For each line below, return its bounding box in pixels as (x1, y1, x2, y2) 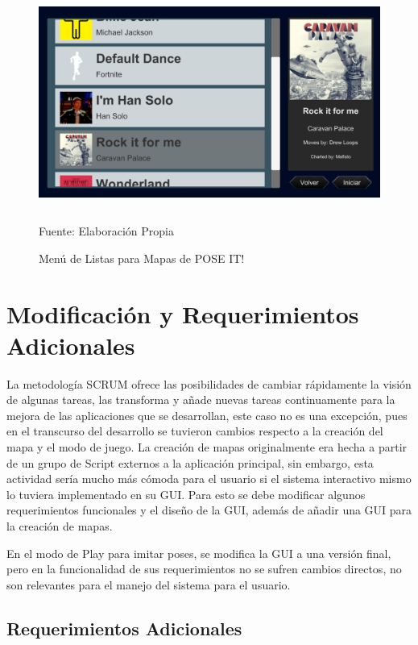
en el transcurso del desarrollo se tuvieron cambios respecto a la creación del (6, 422, 383, 439)
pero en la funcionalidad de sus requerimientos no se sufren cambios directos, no (6, 560, 402, 577)
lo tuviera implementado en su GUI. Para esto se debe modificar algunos (6, 485, 366, 502)
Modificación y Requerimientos (6, 297, 359, 330)
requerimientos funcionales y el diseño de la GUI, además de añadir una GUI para (6, 501, 412, 518)
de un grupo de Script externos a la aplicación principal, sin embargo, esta (6, 454, 374, 471)
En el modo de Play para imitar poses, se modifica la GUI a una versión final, (6, 544, 391, 561)
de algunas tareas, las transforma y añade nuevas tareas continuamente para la (6, 391, 395, 408)
